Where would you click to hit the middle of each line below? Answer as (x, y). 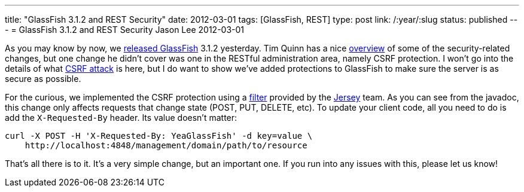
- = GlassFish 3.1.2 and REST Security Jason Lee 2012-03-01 (125, 30)
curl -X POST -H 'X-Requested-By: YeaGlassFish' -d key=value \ (159, 136)
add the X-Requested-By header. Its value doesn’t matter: (121, 118)
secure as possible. (43, 79)
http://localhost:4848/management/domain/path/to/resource (166, 145)
